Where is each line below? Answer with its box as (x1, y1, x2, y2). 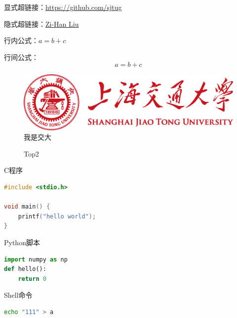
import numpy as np (4, 256, 68, 263)
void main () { (4, 203, 50, 211)
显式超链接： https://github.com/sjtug (4, 2, 122, 12)
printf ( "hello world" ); (18, 212, 96, 220)
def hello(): (4, 265, 46, 273)
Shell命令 (4, 290, 33, 300)
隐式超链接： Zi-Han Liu (4, 18, 79, 29)
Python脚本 (4, 237, 40, 247)
